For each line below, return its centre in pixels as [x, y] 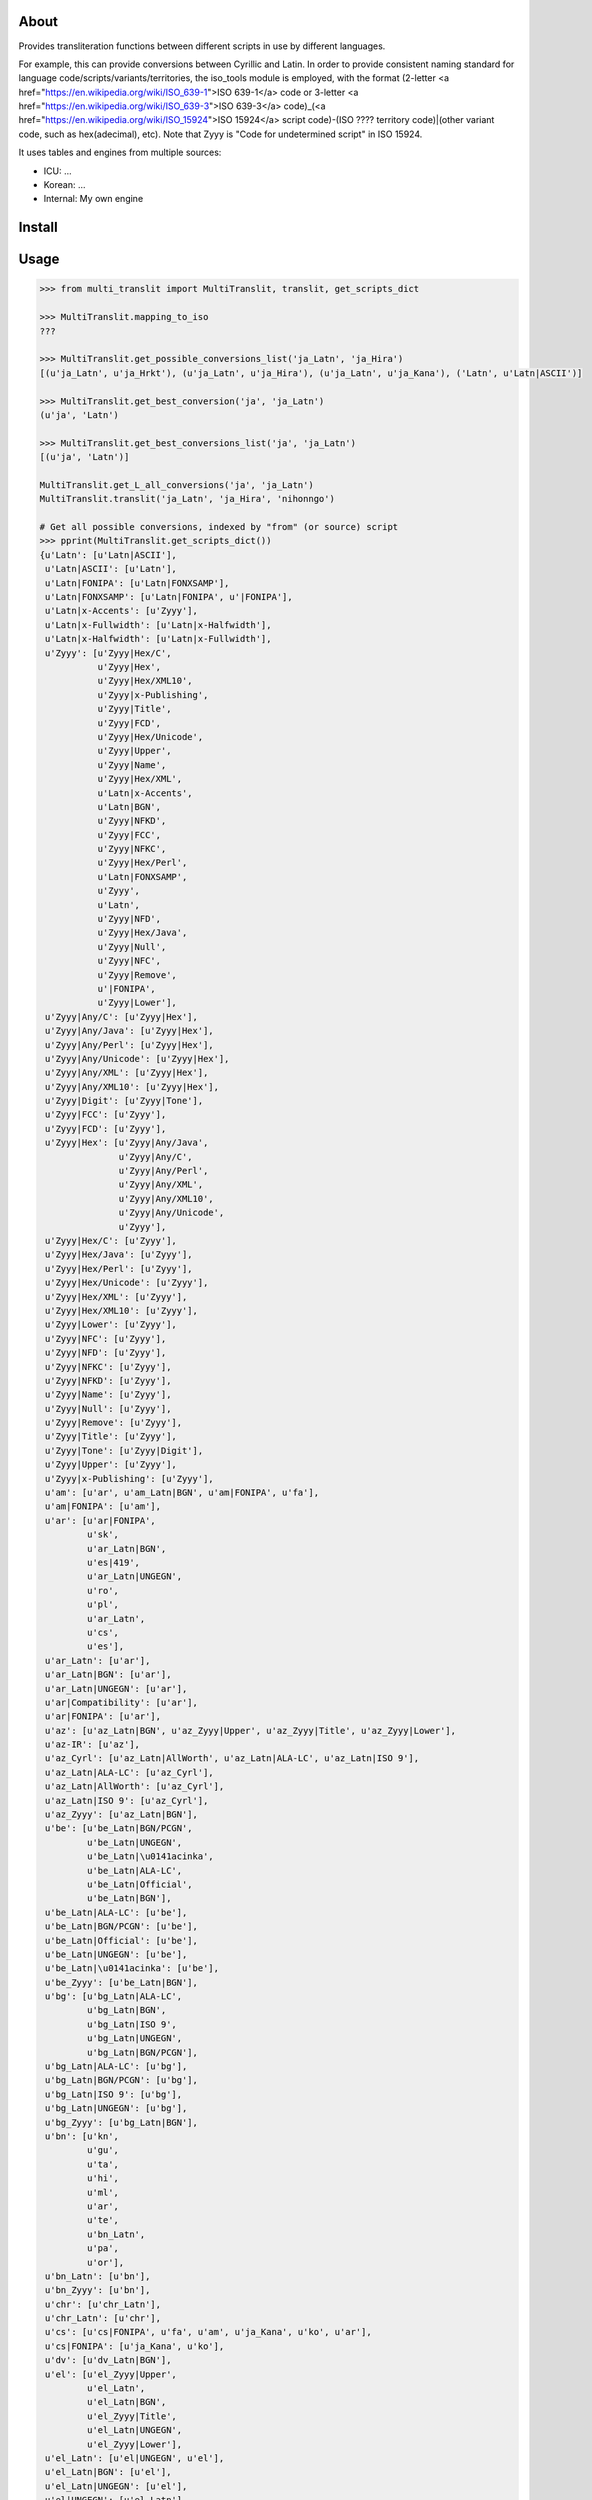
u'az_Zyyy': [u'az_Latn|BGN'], [122, 1814]
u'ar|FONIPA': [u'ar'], [103, 1716]
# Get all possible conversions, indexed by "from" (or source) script [219, 527]
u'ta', [103, 2164]
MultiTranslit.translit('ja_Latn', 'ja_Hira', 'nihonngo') [187, 499]
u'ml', [103, 2192]
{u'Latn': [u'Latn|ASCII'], [108, 554]
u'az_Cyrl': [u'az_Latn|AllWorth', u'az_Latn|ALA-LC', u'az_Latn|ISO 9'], [232, 1758]
